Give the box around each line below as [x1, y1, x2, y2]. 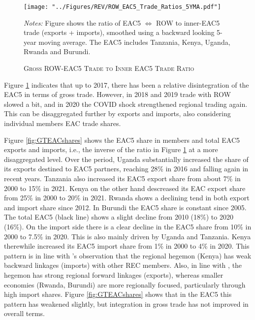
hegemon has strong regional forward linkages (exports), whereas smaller [4, 269, 223, 280]
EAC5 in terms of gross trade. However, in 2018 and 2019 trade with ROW [4, 89, 231, 99]
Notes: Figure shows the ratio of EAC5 [24, 17, 141, 28]
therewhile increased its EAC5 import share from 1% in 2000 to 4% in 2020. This [4, 241, 250, 251]
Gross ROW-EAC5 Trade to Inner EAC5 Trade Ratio [24, 63, 194, 73]
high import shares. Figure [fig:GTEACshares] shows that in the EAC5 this [4, 289, 232, 299]
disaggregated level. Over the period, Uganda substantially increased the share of [4, 154, 249, 164]
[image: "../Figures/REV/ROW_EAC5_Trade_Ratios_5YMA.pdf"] [24, 3, 221, 10]
